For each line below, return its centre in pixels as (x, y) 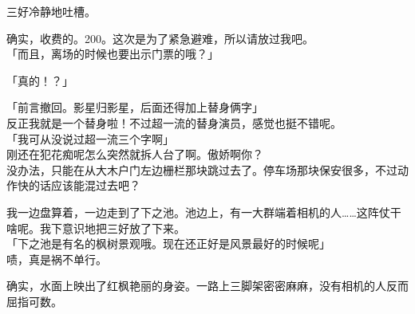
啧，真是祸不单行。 (57, 259)
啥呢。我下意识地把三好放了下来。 (96, 228)
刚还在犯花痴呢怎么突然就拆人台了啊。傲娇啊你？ (135, 154)
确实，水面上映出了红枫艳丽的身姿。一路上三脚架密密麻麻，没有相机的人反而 (207, 286)
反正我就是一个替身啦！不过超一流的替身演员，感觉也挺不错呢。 (174, 122)
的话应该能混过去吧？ (84, 185)
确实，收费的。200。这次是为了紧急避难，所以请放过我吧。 (160, 38)
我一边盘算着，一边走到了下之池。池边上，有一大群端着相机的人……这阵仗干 (204, 212)
